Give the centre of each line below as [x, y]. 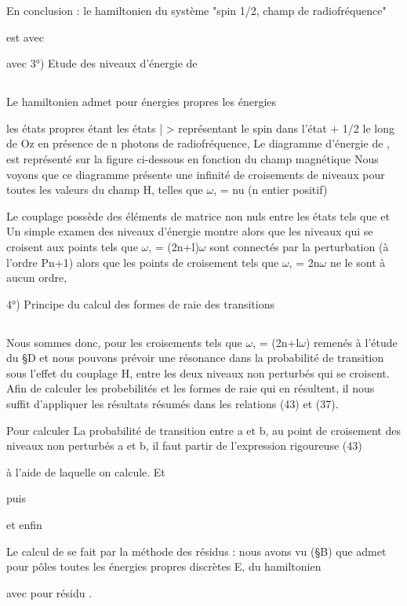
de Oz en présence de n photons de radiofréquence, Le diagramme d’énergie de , [198, 143]
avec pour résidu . [49, 592]
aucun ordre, [37, 277]
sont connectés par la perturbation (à [299, 246]
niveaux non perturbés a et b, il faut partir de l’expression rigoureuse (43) [184, 445]
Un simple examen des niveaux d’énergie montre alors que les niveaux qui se [190, 231]
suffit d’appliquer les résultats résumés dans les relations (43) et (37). [173, 404]
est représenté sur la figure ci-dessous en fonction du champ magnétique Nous [193, 158]
